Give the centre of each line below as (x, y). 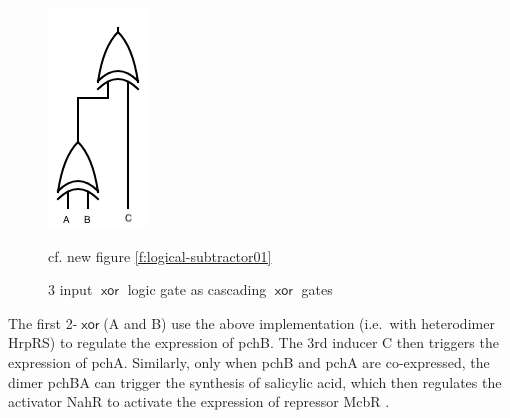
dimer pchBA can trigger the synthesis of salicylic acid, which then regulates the (255, 381)
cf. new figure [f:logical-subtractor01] (160, 255)
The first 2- (43, 322)
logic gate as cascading (197, 289)
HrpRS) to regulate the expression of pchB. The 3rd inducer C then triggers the (253, 342)
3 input (70, 289)
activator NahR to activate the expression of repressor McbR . (199, 401)
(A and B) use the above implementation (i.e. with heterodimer (299, 322)
